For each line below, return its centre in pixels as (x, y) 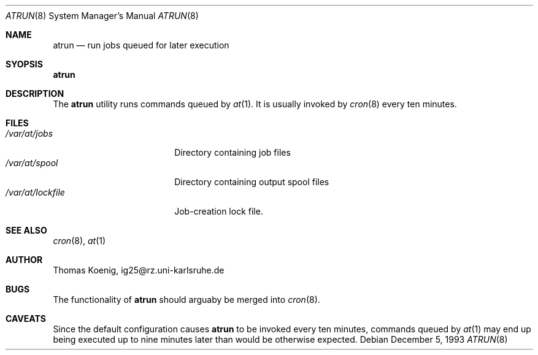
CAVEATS (26, 319)
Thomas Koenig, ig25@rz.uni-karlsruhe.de (139, 270)
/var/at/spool (32, 163)
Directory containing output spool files (252, 182)
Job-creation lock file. (219, 211)
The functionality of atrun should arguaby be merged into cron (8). (186, 300)
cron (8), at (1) (79, 241)
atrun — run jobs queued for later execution (141, 45)
